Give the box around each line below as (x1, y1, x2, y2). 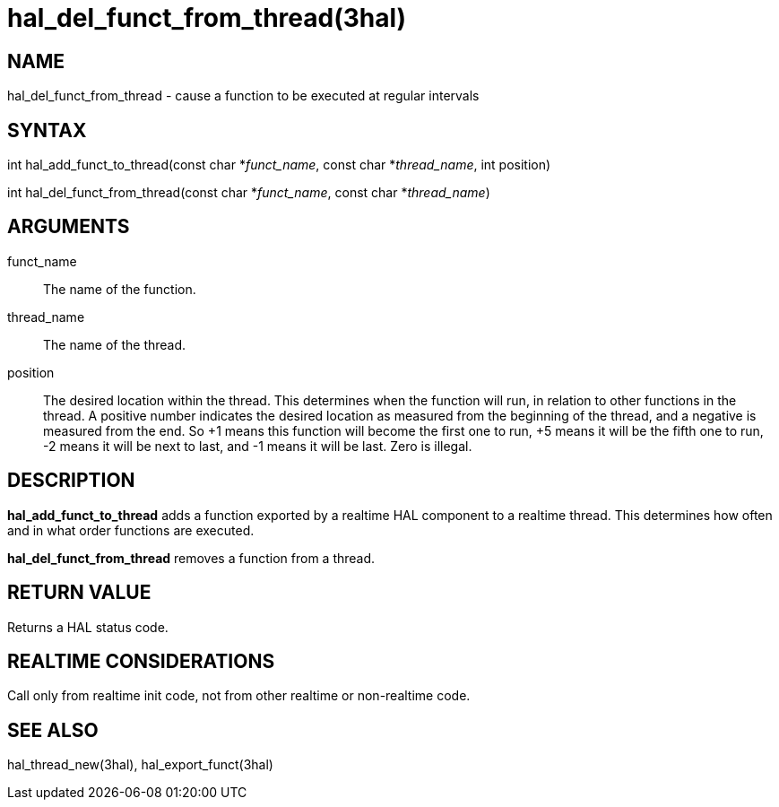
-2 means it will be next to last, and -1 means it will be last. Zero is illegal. (43, 438, 472, 454)
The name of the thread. (43, 336, 186, 352)
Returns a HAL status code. (7, 619, 169, 635)
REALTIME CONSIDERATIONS (7, 649, 275, 672)
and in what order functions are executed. (7, 522, 255, 538)
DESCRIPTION (7, 469, 135, 492)
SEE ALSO (7, 718, 99, 742)
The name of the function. (43, 281, 196, 297)
